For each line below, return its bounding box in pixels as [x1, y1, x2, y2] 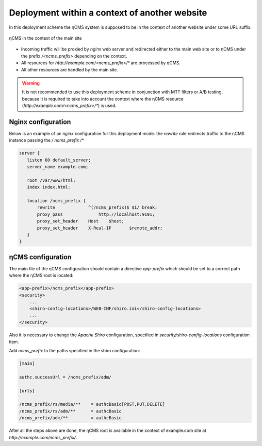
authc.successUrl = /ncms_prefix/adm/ [19, 374, 112, 380]
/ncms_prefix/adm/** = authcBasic [19, 415, 122, 421]
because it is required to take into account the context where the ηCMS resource [22, 96, 184, 102]
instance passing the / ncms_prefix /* [9, 137, 84, 143]
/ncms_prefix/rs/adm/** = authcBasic [19, 408, 122, 414]
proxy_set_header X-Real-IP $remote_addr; [37, 225, 163, 231]
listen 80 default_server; [27, 157, 91, 163]
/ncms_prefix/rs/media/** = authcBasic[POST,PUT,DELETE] [19, 401, 165, 407]
